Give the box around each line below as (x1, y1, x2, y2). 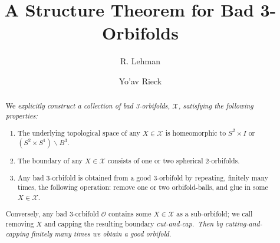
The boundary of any (18, 156, 83, 166)
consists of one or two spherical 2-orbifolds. (107, 156, 240, 166)
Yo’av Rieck (118, 74, 162, 87)
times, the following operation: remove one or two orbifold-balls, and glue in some (18, 182, 268, 192)
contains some (108, 209, 151, 219)
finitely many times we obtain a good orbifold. (31, 228, 172, 238)
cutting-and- (225, 219, 262, 229)
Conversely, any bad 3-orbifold (5, 209, 99, 219)
